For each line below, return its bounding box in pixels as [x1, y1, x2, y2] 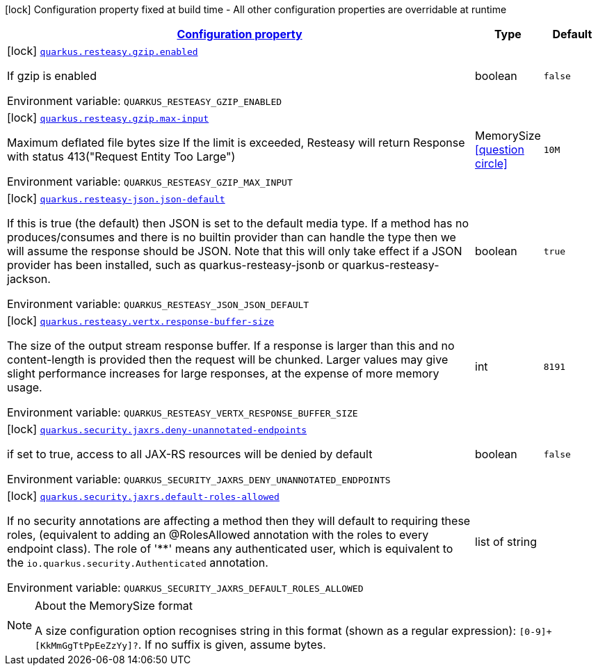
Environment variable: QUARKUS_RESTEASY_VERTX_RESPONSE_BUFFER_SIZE [7, 405, 358, 419]
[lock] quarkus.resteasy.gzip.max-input [7, 111, 209, 124]
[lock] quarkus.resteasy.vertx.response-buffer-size [7, 314, 275, 328]
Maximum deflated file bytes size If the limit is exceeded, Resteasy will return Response [7, 136, 465, 149]
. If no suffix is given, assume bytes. [138, 638, 326, 652]
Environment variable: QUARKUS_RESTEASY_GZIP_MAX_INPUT [7, 175, 293, 188]
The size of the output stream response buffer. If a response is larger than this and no [7, 339, 455, 353]
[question [475, 143, 524, 156]
